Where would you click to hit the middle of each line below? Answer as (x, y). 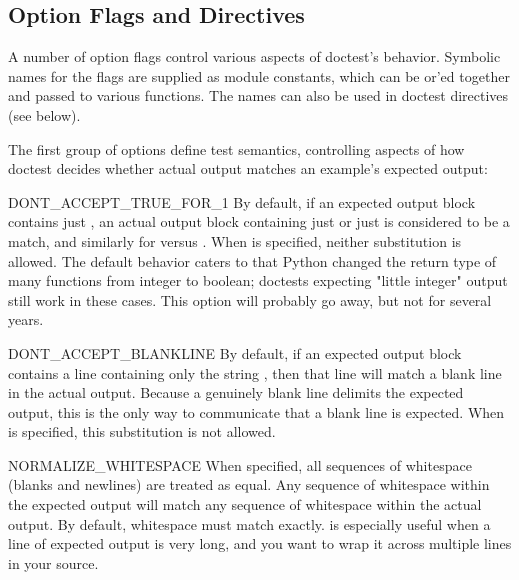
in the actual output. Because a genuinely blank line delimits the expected (236, 392)
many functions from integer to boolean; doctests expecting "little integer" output (258, 280)
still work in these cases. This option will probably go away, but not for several (250, 299)
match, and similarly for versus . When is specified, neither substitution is (235, 240)
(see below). (44, 114)
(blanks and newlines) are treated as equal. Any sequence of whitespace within (249, 484)
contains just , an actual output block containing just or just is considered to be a (259, 221)
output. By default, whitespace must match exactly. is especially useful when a (249, 523)
